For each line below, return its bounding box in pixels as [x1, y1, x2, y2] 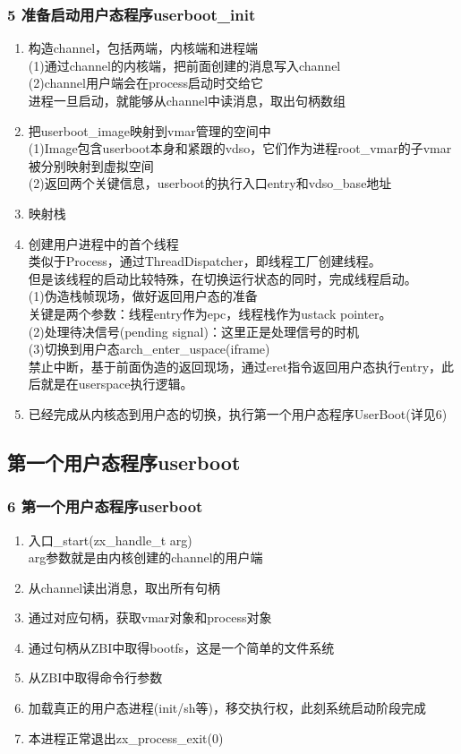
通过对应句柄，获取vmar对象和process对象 [28, 608, 272, 627]
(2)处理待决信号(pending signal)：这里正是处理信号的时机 [28, 321, 359, 340]
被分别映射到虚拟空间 [28, 156, 154, 175]
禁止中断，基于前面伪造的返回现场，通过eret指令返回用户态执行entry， [28, 356, 442, 375]
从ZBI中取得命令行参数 [28, 668, 163, 687]
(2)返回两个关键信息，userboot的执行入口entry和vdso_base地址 [28, 174, 392, 193]
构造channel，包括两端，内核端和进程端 [28, 39, 259, 57]
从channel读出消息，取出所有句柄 [28, 578, 221, 596]
